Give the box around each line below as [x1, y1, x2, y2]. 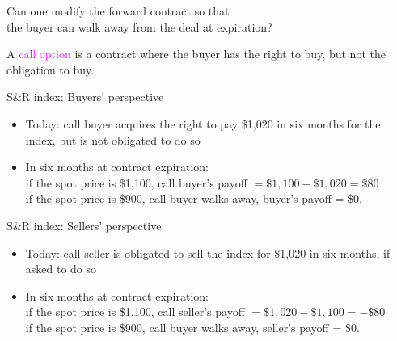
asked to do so [25, 260, 97, 277]
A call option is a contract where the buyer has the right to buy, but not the [6, 45, 386, 62]
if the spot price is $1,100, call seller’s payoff [25, 303, 245, 320]
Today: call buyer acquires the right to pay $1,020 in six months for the [25, 115, 381, 132]
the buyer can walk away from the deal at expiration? [6, 18, 272, 35]
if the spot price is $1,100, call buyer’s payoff [25, 174, 247, 191]
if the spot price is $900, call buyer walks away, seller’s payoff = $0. [25, 318, 360, 335]
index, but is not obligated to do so [25, 131, 201, 148]
